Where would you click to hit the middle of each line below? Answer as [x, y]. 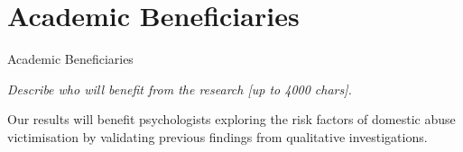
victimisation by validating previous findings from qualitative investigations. [218, 136]
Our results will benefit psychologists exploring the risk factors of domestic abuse [231, 119]
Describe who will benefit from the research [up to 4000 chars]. [180, 89]
